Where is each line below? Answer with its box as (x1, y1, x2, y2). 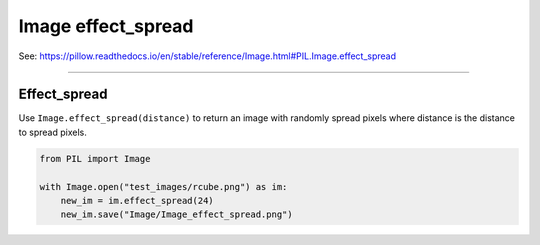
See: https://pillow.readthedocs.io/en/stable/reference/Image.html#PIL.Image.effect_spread (18, 50, 397, 62)
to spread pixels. (18, 126, 87, 138)
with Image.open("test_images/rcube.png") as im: (39, 181, 288, 192)
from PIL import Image (39, 153, 151, 164)
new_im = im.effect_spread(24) (60, 195, 214, 206)
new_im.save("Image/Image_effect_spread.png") (60, 209, 294, 220)
